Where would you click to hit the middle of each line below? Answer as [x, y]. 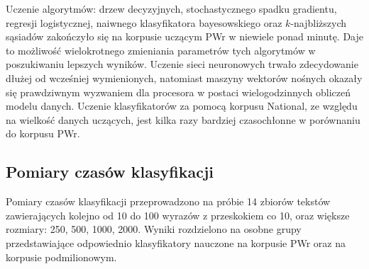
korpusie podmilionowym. [61, 257]
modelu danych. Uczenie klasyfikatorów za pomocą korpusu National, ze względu [182, 106]
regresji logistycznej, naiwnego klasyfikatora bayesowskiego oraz [144, 22]
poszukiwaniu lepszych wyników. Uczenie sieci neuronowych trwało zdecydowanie [182, 64]
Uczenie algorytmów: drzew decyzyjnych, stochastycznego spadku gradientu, [171, 8]
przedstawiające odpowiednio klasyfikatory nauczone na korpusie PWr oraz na [176, 242]
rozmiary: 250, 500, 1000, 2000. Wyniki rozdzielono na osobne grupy [154, 229]
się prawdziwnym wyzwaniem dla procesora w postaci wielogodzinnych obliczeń [178, 92]
